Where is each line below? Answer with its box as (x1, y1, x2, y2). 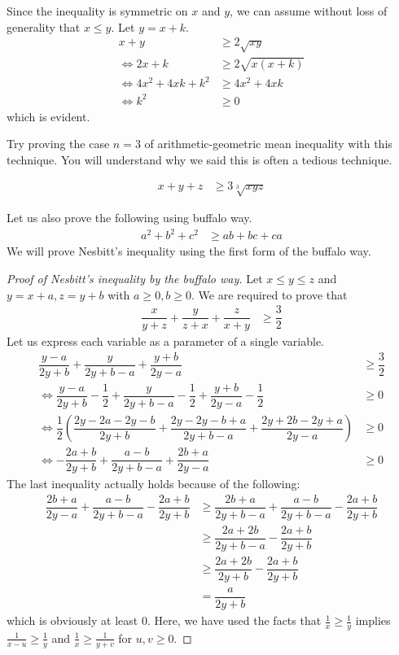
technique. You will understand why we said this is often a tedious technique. (7, 151, 392, 168)
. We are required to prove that (191, 286, 348, 303)
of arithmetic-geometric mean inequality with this (144, 135, 392, 152)
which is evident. (7, 107, 90, 124)
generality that (7, 18, 81, 35)
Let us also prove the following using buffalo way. (7, 209, 252, 226)
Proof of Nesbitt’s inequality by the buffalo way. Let (7, 269, 263, 286)
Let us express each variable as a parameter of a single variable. (7, 333, 324, 350)
